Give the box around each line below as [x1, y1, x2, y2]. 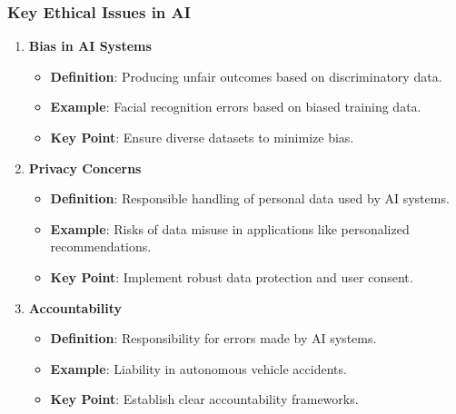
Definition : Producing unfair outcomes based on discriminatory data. [50, 66, 442, 85]
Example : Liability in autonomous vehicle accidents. [50, 359, 347, 378]
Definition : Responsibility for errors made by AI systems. [50, 329, 377, 348]
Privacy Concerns [28, 158, 142, 177]
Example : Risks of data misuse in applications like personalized [50, 219, 410, 238]
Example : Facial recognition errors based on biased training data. [50, 97, 421, 116]
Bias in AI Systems [28, 36, 152, 55]
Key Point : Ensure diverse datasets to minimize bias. [50, 128, 354, 146]
